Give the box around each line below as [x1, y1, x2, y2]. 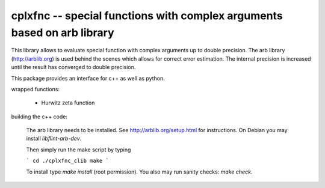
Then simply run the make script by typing [26, 146, 131, 153]
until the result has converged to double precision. [11, 64, 136, 71]
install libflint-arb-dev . [26, 135, 82, 142]
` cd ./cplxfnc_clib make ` [26, 157, 110, 165]
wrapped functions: [11, 85, 60, 92]
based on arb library [11, 26, 114, 39]
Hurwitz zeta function [41, 99, 95, 106]
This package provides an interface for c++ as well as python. [11, 74, 165, 82]
